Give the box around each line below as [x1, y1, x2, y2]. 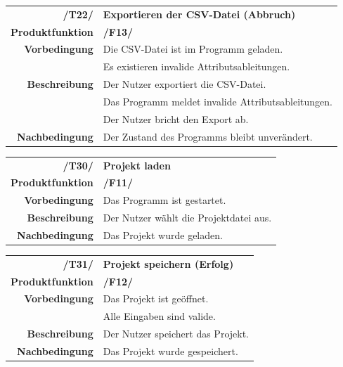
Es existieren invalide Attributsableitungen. [103, 59, 290, 74]
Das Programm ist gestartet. [103, 193, 226, 207]
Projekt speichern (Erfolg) [103, 256, 234, 271]
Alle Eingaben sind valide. [103, 309, 216, 323]
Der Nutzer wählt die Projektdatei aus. [103, 210, 272, 225]
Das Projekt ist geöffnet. [103, 291, 209, 306]
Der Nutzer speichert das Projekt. [103, 326, 250, 341]
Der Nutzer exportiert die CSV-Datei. [103, 77, 266, 91]
